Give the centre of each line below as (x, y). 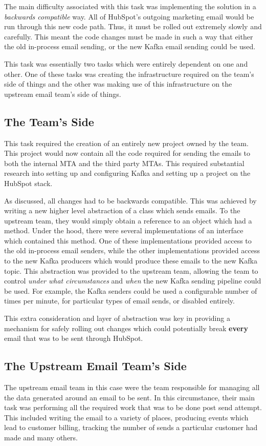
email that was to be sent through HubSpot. (74, 338)
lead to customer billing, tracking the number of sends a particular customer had (131, 427)
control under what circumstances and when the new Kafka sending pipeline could (133, 281)
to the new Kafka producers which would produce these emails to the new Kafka (131, 261)
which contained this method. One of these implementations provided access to (128, 240)
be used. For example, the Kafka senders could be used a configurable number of (131, 290)
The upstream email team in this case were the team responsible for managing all (132, 387)
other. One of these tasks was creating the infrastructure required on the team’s (129, 74)
